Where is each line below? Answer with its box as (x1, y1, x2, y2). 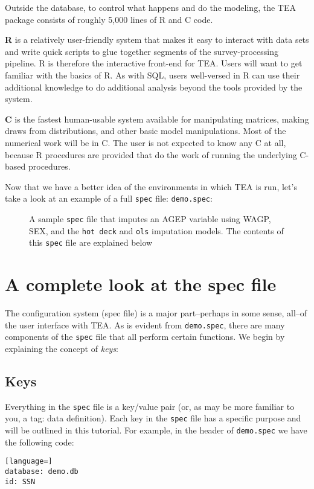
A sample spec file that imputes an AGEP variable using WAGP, (29, 212, 271, 225)
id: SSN (5, 477, 36, 486)
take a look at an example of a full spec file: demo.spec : (5, 192, 213, 205)
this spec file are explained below (29, 236, 153, 249)
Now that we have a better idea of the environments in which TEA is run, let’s (5, 180, 297, 193)
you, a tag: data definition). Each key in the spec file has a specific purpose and (5, 412, 301, 424)
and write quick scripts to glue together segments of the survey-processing (5, 45, 278, 57)
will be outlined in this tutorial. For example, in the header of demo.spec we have (5, 424, 307, 436)
